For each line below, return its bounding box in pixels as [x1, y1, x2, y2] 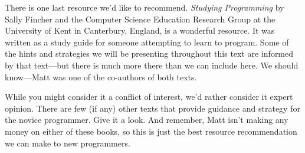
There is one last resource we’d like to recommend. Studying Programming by [5, 1, 284, 13]
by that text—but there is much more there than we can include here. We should [5, 58, 299, 71]
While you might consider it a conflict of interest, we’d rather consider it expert [5, 90, 293, 103]
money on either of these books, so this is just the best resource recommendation [5, 125, 297, 137]
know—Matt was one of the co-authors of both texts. [5, 70, 197, 83]
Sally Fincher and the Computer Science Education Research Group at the [5, 12, 276, 25]
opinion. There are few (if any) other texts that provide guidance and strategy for [5, 102, 300, 114]
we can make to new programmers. [5, 136, 130, 149]
